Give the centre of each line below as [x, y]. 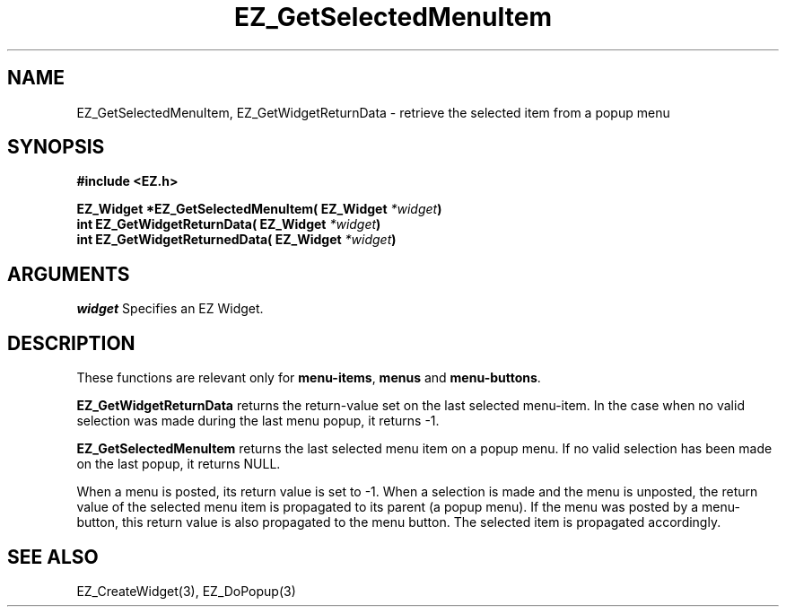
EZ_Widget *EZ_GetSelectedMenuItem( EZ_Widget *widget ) [259, 209]
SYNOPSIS [56, 147]
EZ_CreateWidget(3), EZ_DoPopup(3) [186, 591]
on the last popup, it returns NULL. [179, 464]
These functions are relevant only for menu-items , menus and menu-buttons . [309, 378]
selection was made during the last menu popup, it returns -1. [258, 421]
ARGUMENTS [69, 274]
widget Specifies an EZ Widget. [170, 309]
